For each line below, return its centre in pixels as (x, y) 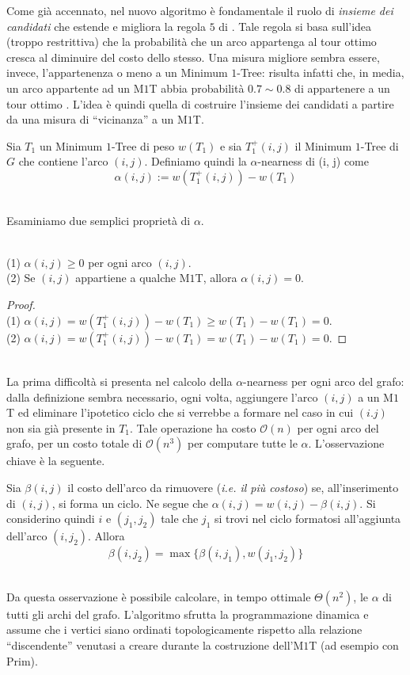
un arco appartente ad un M (75, 88)
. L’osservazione (346, 443)
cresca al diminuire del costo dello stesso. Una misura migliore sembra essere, (193, 57)
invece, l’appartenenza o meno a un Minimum (117, 72)
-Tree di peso (143, 145)
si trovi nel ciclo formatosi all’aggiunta (307, 519)
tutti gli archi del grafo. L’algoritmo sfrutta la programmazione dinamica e (188, 614)
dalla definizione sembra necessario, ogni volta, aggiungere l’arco (162, 397)
